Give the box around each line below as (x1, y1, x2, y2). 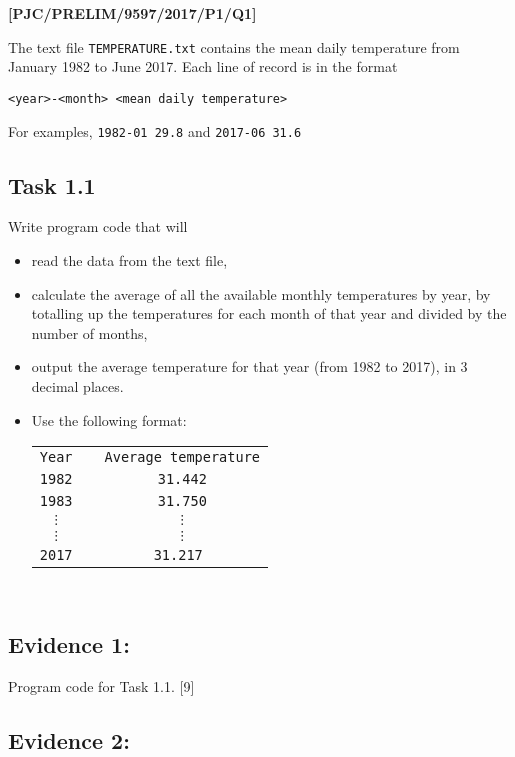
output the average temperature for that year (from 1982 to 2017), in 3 (31, 356, 468, 377)
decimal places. (31, 375, 124, 396)
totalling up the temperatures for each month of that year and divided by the (31, 303, 507, 324)
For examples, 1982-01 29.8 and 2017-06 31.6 (8, 120, 302, 141)
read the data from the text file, (31, 249, 228, 270)
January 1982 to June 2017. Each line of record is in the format (8, 56, 398, 77)
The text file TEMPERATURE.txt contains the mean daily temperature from (8, 36, 460, 57)
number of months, (31, 322, 148, 343)
